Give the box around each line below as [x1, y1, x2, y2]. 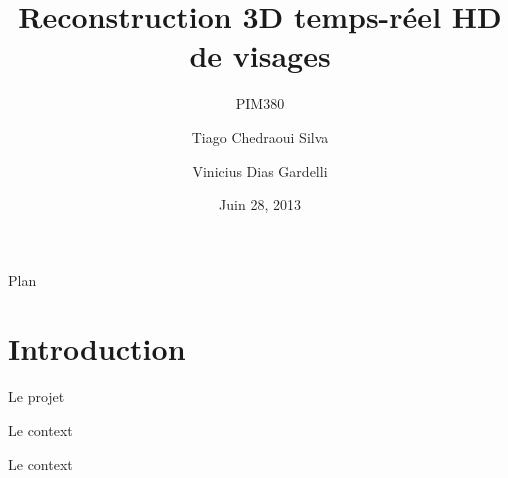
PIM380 [235, 93, 285, 114]
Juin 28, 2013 [219, 194, 301, 215]
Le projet [8, 386, 65, 407]
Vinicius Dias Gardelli [192, 160, 328, 181]
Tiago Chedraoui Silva [191, 126, 329, 147]
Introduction [8, 328, 186, 369]
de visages [189, 35, 331, 76]
